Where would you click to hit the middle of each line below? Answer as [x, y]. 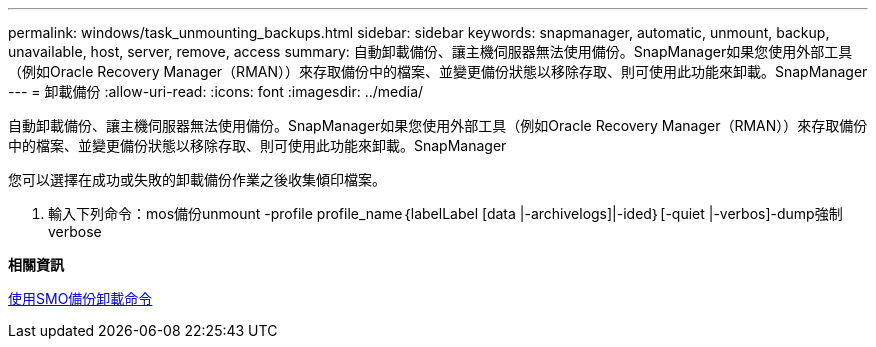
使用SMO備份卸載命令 [80, 298]
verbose [75, 231]
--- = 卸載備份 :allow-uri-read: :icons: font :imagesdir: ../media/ [216, 91]
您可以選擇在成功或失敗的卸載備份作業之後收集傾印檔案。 [197, 179]
